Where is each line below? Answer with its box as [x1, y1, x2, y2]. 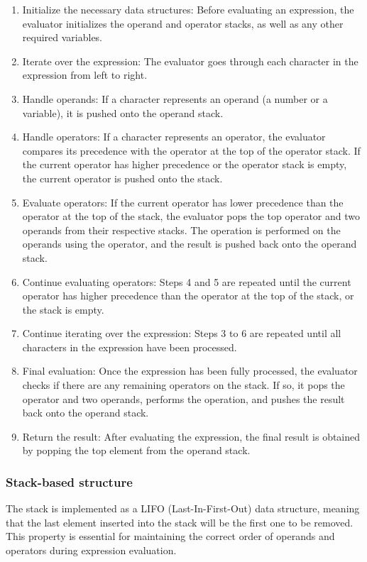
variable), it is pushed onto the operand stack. [22, 105, 224, 120]
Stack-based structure [6, 473, 133, 490]
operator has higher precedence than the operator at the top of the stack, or [22, 288, 354, 303]
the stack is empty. [22, 302, 104, 316]
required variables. [22, 30, 103, 45]
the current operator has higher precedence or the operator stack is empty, [22, 157, 347, 172]
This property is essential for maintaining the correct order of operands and [6, 529, 335, 544]
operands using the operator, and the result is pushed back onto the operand [22, 236, 357, 251]
